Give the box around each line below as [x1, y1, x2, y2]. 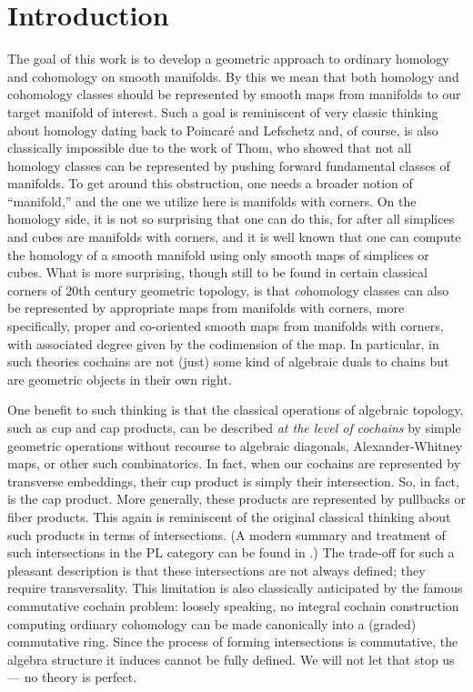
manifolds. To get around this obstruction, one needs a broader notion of [7, 174, 413, 193]
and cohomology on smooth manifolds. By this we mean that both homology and [7, 66, 459, 85]
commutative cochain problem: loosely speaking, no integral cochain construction [7, 596, 459, 615]
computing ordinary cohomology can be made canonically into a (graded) [7, 614, 417, 633]
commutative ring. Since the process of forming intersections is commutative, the [7, 632, 458, 651]
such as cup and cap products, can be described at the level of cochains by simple [7, 418, 461, 436]
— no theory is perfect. [7, 667, 137, 687]
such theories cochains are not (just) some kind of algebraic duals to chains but [7, 352, 449, 371]
